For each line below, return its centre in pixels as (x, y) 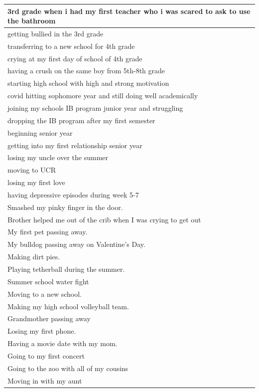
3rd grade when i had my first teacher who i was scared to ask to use (129, 11)
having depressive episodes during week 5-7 (73, 194)
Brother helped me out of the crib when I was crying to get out (104, 219)
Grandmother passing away (49, 318)
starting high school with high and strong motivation (88, 83)
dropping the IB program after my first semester (81, 120)
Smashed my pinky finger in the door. (65, 207)
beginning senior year (40, 132)
